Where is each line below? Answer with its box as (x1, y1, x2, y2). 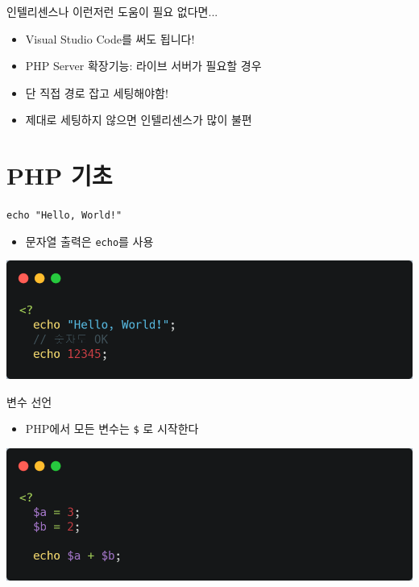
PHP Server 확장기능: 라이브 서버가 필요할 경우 (25, 57, 262, 74)
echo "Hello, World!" (6, 210, 122, 222)
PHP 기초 (6, 159, 113, 192)
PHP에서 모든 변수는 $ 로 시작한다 (25, 420, 199, 437)
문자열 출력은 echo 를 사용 (25, 232, 154, 249)
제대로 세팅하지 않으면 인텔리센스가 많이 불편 (25, 111, 252, 128)
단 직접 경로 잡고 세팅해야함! (25, 84, 168, 101)
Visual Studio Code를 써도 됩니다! (25, 30, 195, 47)
